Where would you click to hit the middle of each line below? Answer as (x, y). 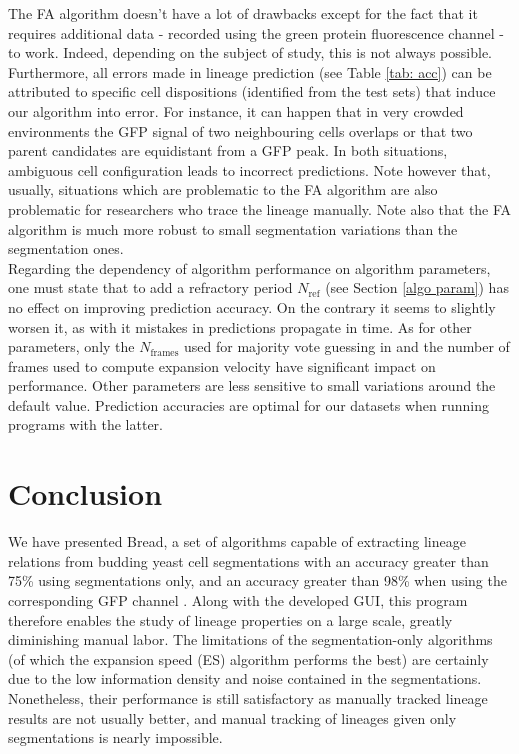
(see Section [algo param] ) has (417, 287)
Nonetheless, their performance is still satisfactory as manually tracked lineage (248, 697)
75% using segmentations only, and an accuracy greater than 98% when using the (257, 580)
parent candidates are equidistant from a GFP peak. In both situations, (228, 150)
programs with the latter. (85, 424)
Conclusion (85, 493)
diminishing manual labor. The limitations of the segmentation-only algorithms (250, 639)
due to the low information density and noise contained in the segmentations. (245, 678)
